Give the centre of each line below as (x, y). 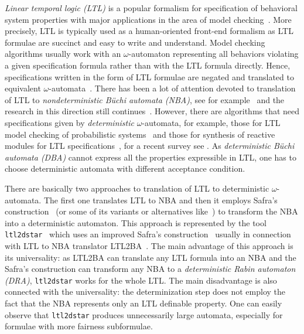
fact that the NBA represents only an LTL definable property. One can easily (144, 303)
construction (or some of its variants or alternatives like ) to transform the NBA (151, 211)
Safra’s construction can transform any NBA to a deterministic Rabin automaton (150, 269)
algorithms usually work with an (63, 54)
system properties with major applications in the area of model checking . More (148, 19)
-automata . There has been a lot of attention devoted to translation (172, 88)
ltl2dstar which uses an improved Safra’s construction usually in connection (148, 234)
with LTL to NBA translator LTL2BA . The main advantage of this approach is (149, 245)
